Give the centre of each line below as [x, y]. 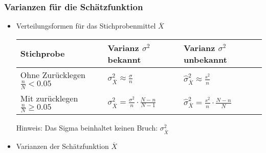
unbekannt [205, 59]
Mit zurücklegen [49, 98]
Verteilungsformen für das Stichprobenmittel [86, 26]
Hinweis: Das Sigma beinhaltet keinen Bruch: [87, 128]
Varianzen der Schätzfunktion [62, 146]
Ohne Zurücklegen [53, 74]
